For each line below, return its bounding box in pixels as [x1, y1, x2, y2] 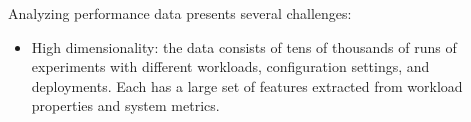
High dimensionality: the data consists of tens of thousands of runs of [31, 36, 457, 57]
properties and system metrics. [31, 95, 220, 116]
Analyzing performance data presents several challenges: [8, 3, 352, 23]
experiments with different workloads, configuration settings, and [31, 56, 430, 77]
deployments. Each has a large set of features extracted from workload [31, 75, 463, 96]
